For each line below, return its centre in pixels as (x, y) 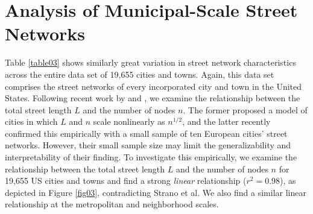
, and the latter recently (226, 121)
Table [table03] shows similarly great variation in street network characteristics (150, 62)
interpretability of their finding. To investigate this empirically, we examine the (151, 157)
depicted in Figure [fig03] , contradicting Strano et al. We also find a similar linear (156, 192)
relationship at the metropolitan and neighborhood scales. (112, 204)
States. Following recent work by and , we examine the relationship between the (153, 98)
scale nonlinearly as (129, 121)
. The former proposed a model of (245, 109)
